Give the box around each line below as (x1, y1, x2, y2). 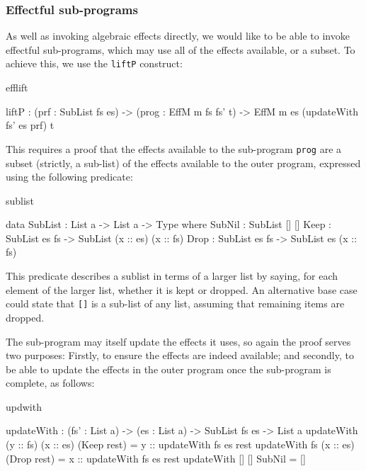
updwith (6, 399, 42, 414)
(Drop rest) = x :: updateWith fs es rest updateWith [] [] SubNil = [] (6, 450, 306, 465)
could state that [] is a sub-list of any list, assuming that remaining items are (6, 296, 345, 311)
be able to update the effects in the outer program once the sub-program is (6, 361, 331, 376)
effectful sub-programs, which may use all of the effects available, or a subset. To (6, 42, 355, 57)
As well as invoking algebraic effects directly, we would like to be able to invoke (6, 28, 350, 43)
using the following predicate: (6, 169, 133, 184)
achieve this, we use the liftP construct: (6, 56, 183, 71)
